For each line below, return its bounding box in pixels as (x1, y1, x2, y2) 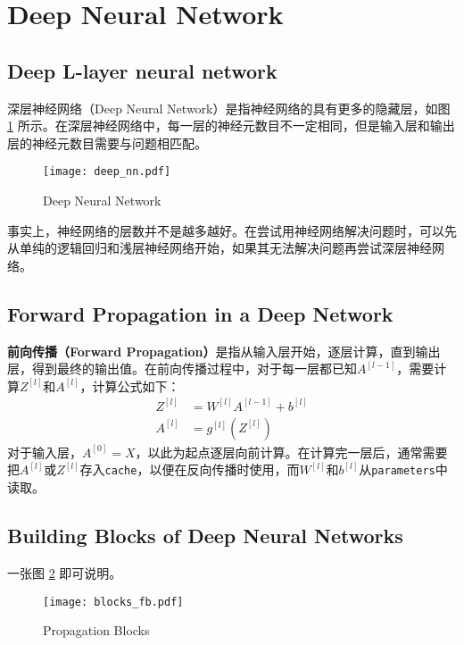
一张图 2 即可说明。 (7, 563, 122, 582)
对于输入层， (7, 442, 82, 461)
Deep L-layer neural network (7, 56, 278, 84)
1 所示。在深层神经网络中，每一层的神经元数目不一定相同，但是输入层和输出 (7, 116, 455, 135)
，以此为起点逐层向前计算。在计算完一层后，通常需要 (135, 442, 448, 461)
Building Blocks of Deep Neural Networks (7, 522, 403, 549)
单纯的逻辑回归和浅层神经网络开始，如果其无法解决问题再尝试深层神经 (19, 239, 432, 257)
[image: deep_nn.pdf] (43, 165, 171, 179)
